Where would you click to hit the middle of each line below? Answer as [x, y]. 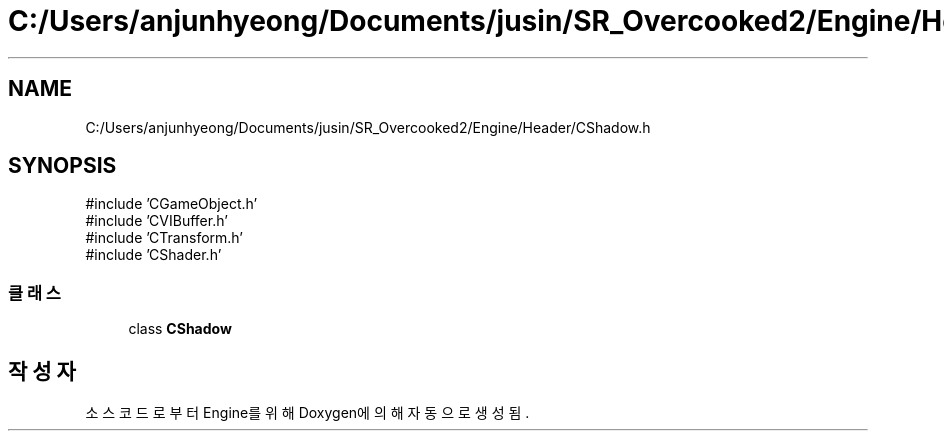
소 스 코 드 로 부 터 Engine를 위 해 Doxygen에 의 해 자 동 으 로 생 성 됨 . [307, 413]
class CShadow [180, 329]
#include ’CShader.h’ [153, 255]
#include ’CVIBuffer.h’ [156, 221]
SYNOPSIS [62, 166]
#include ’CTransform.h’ [164, 238]
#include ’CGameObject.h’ [171, 204]
